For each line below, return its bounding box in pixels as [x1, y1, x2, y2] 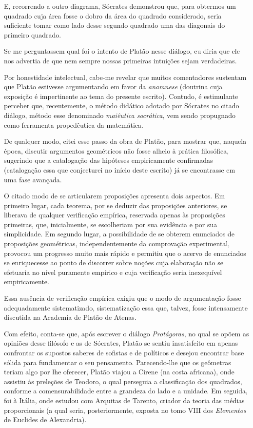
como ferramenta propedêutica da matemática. [4, 119, 143, 130]
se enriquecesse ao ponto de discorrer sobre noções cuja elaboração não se [4, 257, 223, 268]
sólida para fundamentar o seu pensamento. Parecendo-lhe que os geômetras [4, 357, 231, 367]
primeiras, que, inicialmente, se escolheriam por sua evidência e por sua [4, 219, 217, 229]
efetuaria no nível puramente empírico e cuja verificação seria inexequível [4, 267, 222, 277]
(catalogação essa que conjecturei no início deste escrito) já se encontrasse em [4, 164, 235, 175]
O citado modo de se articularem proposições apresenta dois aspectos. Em [4, 191, 225, 201]
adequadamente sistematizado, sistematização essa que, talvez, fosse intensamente [4, 302, 248, 312]
